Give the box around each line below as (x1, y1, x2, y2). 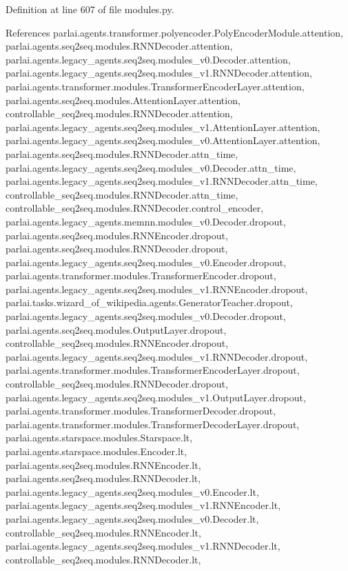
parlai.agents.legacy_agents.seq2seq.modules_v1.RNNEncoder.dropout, (6, 281, 308, 296)
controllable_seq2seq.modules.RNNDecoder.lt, (6, 552, 201, 566)
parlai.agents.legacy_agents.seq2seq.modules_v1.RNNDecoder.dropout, (6, 349, 308, 363)
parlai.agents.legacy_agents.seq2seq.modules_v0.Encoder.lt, (6, 484, 259, 499)
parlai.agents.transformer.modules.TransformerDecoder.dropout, (6, 403, 276, 418)
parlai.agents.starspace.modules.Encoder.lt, (6, 444, 187, 458)
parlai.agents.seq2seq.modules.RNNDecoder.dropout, (6, 241, 228, 256)
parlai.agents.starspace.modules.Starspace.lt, (6, 430, 193, 445)
